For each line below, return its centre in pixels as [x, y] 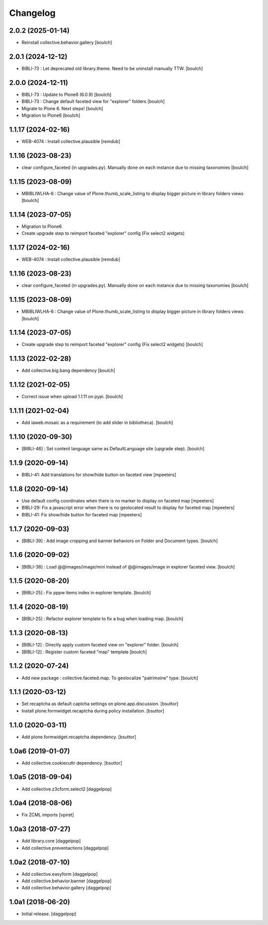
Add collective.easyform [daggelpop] [60, 874]
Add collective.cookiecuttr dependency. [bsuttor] [72, 763]
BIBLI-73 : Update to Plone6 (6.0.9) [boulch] [67, 94]
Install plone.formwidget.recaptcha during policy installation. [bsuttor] [93, 711]
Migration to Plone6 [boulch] [51, 115]
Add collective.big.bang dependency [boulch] [68, 370]
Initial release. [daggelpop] [49, 914]
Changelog [32, 13]
